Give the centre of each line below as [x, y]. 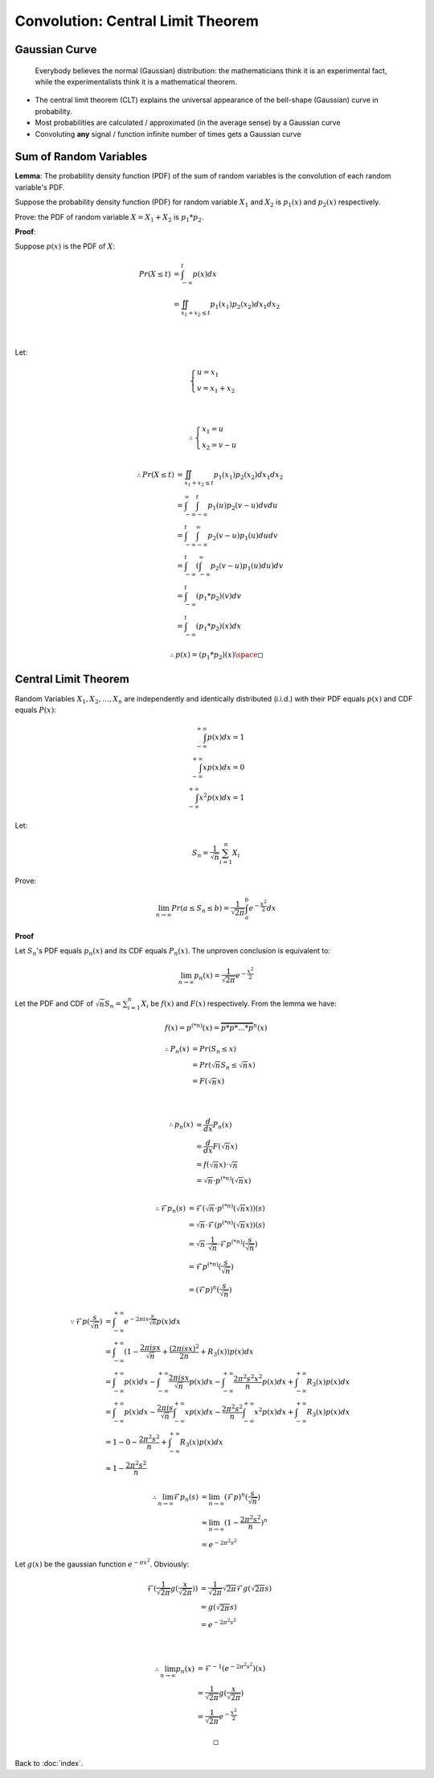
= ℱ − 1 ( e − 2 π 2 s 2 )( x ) [231, 1667]
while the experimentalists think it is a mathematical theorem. [136, 81]
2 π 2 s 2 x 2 [248, 1378]
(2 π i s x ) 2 [184, 1348]
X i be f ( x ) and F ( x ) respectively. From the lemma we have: [239, 1004]
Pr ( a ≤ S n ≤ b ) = [201, 909]
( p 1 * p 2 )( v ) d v [219, 597]
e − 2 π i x [137, 1321]
